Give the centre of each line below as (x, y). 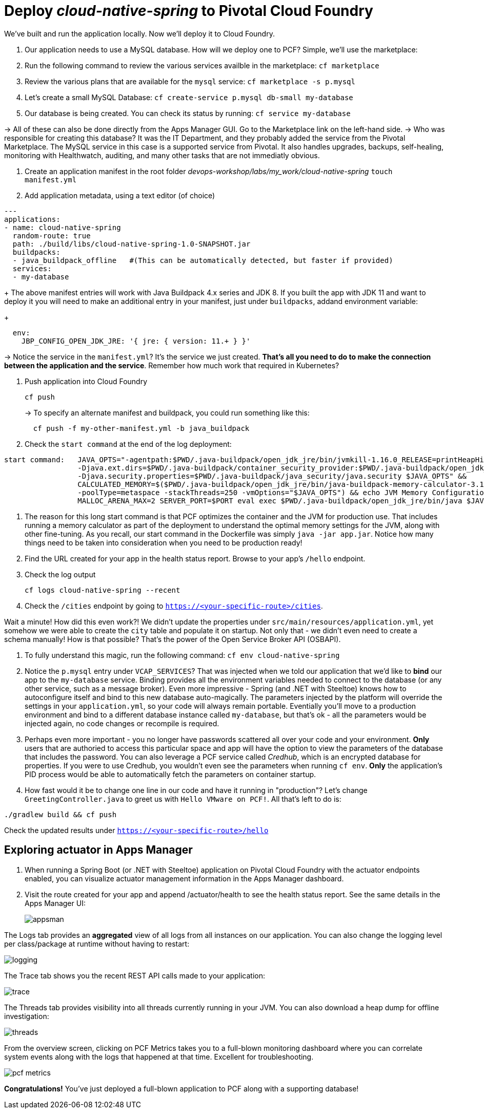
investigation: (27, 1016)
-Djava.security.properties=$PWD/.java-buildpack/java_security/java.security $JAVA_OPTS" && (272, 476)
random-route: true (52, 235)
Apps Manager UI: (55, 903)
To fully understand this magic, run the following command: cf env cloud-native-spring (182, 655)
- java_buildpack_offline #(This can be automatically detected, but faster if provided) (203, 260)
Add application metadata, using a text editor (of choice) (120, 195)
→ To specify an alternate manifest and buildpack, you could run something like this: (167, 412)
